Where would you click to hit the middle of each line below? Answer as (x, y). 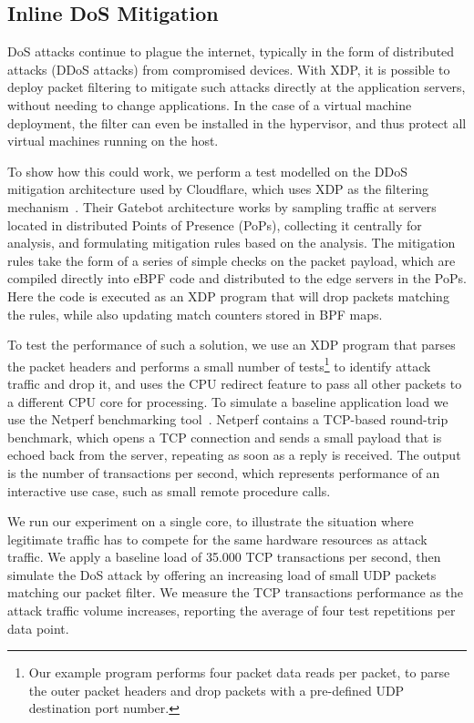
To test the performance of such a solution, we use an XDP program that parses (232, 345)
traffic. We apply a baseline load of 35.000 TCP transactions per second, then (224, 557)
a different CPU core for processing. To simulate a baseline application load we (228, 401)
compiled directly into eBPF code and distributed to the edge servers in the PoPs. (237, 278)
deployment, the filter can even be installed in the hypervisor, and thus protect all (237, 122)
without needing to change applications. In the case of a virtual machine (210, 104)
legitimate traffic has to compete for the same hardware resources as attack (217, 539)
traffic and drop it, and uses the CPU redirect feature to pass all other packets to (235, 383)
